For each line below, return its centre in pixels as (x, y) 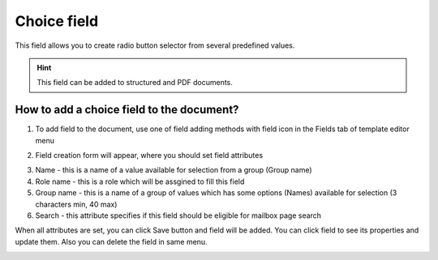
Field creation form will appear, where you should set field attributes (149, 156)
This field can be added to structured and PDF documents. (135, 83)
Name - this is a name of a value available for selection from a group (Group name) (174, 170)
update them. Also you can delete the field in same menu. (111, 241)
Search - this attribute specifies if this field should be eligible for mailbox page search (178, 215)
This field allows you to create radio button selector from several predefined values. (155, 45)
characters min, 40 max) (76, 204)
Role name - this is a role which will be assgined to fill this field (140, 181)
